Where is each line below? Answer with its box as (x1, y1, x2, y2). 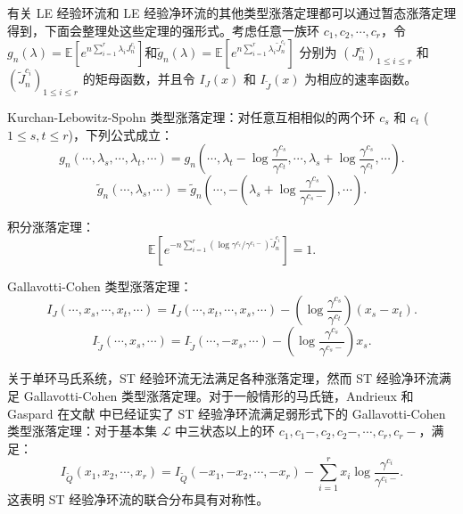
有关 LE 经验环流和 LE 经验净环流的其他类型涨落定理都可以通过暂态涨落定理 (7, 4, 457, 21)
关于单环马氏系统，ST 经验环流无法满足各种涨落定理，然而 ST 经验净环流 (7, 369, 439, 388)
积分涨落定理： (7, 217, 95, 236)
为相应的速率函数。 (304, 69, 418, 88)
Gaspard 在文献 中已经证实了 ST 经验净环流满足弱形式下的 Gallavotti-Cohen (7, 404, 446, 422)
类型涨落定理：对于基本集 (7, 421, 157, 440)
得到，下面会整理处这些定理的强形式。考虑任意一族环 (7, 20, 319, 39)
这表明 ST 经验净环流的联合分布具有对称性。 (7, 490, 269, 509)
